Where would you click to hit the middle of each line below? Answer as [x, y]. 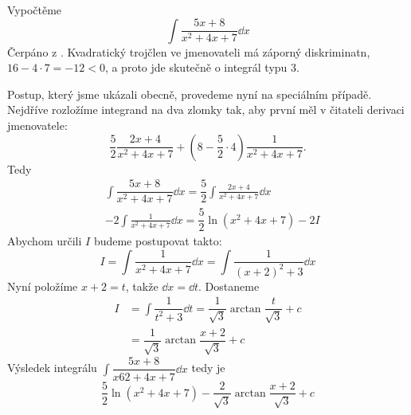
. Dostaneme [229, 286]
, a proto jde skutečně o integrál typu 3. [202, 67]
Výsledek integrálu [52, 368]
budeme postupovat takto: [158, 241]
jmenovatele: [37, 125]
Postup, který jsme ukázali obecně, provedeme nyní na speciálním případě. [190, 94]
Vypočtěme [35, 10]
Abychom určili [45, 241]
